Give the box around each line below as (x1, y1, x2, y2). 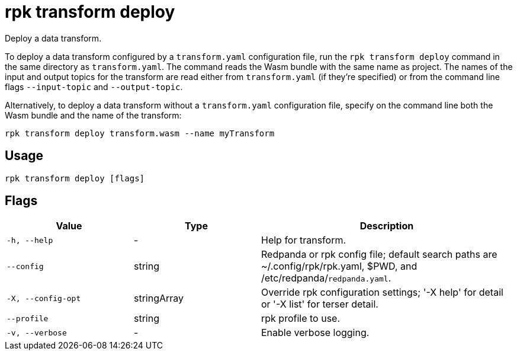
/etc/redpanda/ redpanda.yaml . (261, 272, 391, 284)
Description (359, 220, 414, 232)
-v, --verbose (7, 328, 67, 337)
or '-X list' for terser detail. (261, 298, 378, 311)
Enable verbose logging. (261, 327, 370, 339)
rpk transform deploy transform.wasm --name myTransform (5, 128, 275, 138)
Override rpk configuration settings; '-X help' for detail (261, 286, 503, 299)
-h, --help (7, 235, 53, 245)
